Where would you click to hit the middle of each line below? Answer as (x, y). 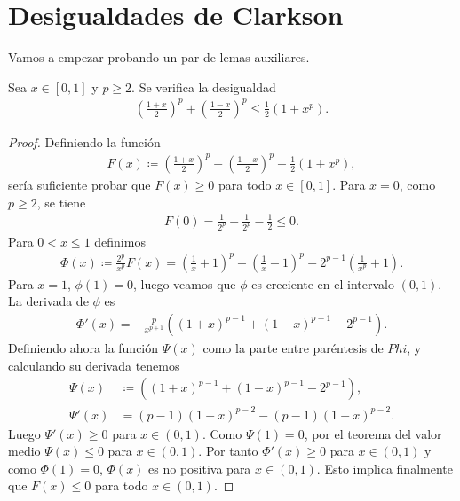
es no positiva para (200, 468)
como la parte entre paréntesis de (293, 347)
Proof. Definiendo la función (84, 141)
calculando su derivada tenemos (94, 365)
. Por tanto (228, 451)
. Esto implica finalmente (385, 468)
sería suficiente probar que (79, 184)
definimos (120, 241)
